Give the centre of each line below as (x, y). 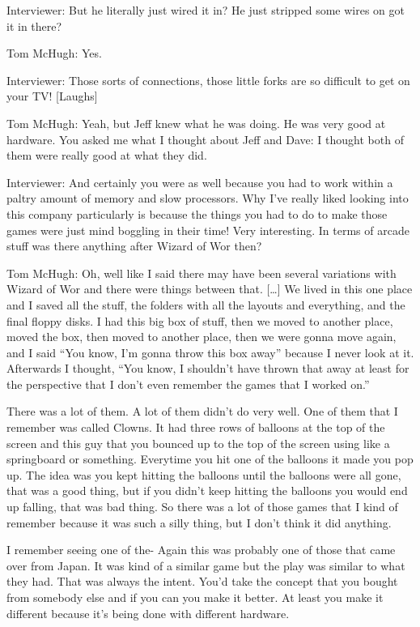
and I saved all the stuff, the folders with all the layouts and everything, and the (206, 304)
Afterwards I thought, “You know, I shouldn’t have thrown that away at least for (208, 368)
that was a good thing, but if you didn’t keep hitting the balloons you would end (207, 491)
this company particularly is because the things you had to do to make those (197, 213)
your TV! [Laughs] (52, 96)
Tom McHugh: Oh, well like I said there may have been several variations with (202, 273)
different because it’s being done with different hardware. (148, 613)
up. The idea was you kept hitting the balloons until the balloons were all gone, (204, 474)
